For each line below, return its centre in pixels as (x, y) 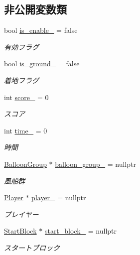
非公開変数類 (35, 9)
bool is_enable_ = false (41, 30)
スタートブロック (32, 247)
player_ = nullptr (59, 197)
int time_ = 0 (26, 130)
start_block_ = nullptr (81, 231)
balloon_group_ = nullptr (95, 164)
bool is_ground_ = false (42, 64)
